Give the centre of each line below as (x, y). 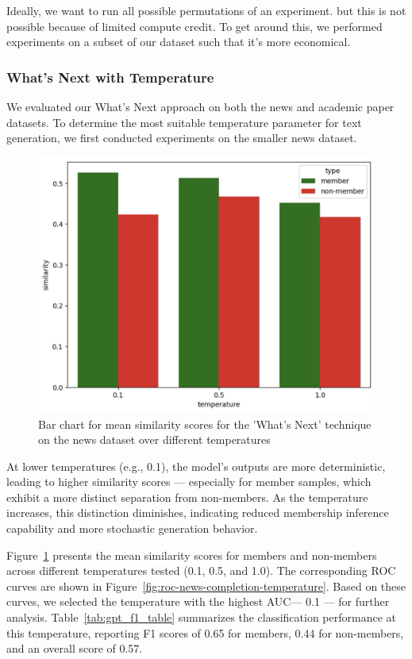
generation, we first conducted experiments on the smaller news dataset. (182, 138)
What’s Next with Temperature (110, 77)
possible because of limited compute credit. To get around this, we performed (194, 26)
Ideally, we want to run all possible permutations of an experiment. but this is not (206, 10)
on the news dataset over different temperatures (154, 439)
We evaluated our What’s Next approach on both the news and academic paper (200, 106)
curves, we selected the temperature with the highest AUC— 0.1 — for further (198, 601)
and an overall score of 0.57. (75, 648)
